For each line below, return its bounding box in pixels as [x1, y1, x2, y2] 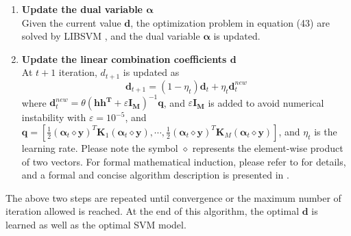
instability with [21, 110, 86, 124]
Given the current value [21, 15, 121, 29]
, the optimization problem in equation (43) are [130, 15, 330, 29]
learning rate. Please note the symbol [21, 140, 178, 155]
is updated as [123, 65, 180, 79]
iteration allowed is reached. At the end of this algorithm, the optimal [5, 204, 300, 218]
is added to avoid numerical [208, 95, 324, 109]
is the [314, 124, 337, 138]
